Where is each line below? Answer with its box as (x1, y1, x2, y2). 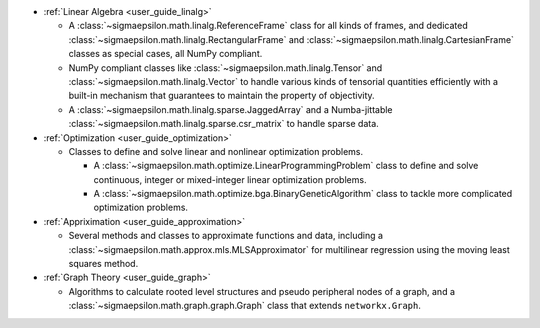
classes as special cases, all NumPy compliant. (68, 48, 263, 60)
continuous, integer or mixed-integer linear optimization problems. (93, 173, 367, 185)
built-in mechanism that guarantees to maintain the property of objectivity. (68, 90, 375, 102)
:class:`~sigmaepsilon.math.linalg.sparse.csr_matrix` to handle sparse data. (68, 118, 379, 130)
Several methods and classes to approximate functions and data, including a (68, 230, 384, 242)
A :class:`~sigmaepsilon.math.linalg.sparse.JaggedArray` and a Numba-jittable (68, 103, 394, 115)
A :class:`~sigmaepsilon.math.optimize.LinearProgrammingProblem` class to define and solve (93, 160, 479, 172)
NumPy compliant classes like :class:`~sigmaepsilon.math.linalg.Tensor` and (68, 61, 383, 74)
